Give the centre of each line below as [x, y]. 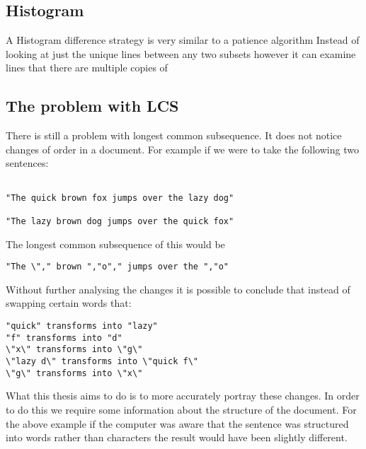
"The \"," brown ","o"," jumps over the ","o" [117, 267]
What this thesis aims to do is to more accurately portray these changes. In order [183, 396]
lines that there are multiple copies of [87, 68]
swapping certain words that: [69, 303]
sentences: [27, 163]
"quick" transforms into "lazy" [82, 326]
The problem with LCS [92, 106]
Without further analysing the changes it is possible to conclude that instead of [178, 289]
